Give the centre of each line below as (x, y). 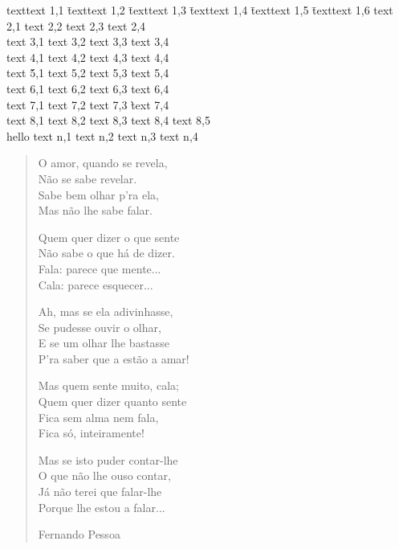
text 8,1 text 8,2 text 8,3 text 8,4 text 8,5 (108, 120)
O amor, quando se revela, (103, 163)
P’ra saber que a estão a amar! (114, 358)
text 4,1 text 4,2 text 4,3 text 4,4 (88, 57)
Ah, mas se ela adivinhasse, (106, 311)
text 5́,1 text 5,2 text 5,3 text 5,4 (88, 73)
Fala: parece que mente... (100, 268)
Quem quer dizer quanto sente (112, 402)
